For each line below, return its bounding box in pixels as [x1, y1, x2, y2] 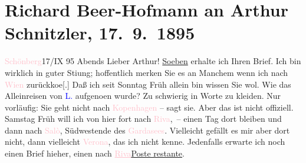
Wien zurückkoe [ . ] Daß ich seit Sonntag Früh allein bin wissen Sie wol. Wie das [5, 78, 291, 90]
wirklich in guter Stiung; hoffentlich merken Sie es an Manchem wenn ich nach [5, 66, 288, 78]
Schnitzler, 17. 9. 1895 [5, 21, 195, 45]
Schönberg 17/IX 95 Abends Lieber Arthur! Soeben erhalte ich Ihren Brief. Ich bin [5, 55, 301, 67]
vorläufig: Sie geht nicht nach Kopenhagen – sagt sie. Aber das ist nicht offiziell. [5, 101, 294, 113]
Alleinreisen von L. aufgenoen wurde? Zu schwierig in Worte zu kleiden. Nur [5, 89, 281, 102]
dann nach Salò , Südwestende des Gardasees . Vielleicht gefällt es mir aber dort [5, 124, 290, 136]
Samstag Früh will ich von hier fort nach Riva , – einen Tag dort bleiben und [5, 112, 282, 125]
